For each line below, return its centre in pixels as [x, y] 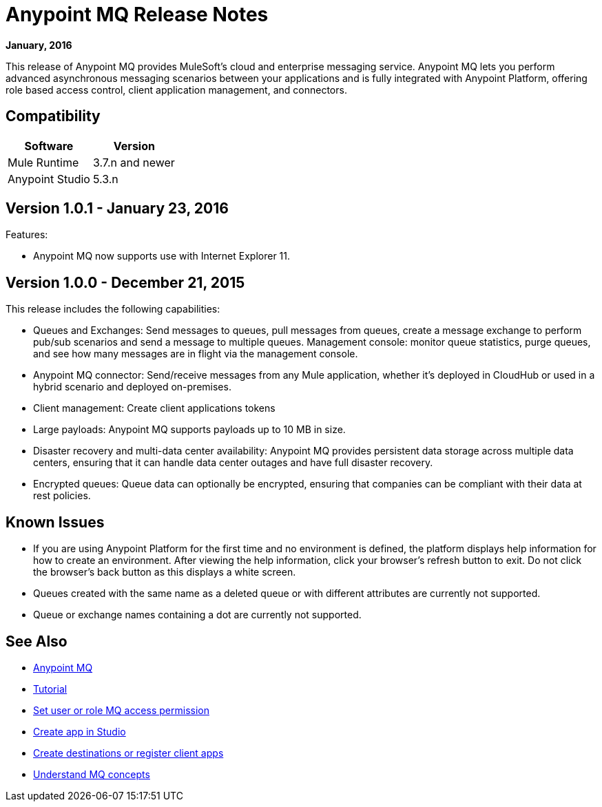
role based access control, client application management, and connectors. [176, 90]
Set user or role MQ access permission [121, 710]
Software [49, 146]
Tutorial [50, 689]
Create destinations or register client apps [128, 753]
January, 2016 [39, 45]
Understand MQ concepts [92, 774]
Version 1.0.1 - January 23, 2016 [117, 209]
